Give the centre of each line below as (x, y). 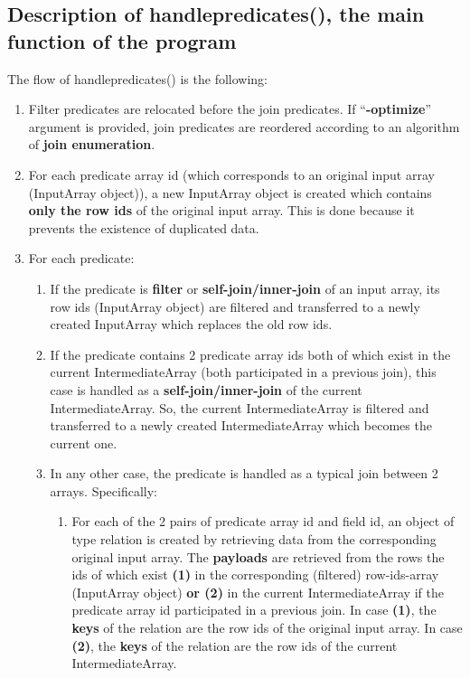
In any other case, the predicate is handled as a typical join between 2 (244, 473)
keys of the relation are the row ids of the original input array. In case (267, 628)
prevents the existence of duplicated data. (144, 227)
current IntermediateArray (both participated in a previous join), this (243, 372)
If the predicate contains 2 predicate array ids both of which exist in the (250, 354)
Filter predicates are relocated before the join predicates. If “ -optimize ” (230, 109)
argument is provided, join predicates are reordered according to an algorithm (244, 126)
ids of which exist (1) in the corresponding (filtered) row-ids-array (255, 574)
